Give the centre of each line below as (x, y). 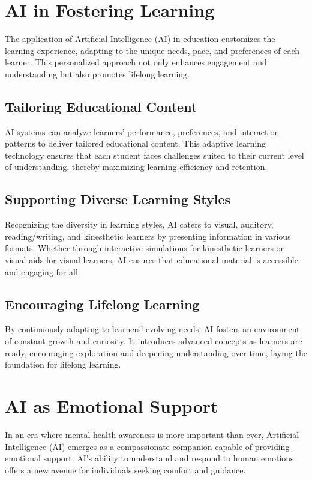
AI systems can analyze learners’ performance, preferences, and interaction (142, 131)
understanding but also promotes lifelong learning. (97, 74)
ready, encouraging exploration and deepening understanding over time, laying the (156, 352)
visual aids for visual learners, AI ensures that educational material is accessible (151, 260)
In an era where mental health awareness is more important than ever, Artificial (152, 434)
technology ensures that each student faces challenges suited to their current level (154, 155)
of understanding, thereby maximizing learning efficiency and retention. (136, 167)
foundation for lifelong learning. (63, 364)
